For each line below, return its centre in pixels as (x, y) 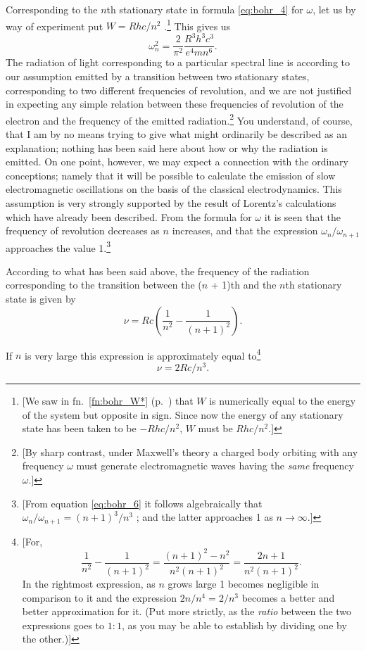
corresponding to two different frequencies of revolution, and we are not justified (179, 90)
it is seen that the (303, 216)
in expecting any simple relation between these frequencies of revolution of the (175, 104)
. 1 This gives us (197, 25)
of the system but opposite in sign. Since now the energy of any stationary (183, 414)
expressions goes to (63, 625)
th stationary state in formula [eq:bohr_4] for (205, 9)
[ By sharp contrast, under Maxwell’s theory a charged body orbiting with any (190, 451)
